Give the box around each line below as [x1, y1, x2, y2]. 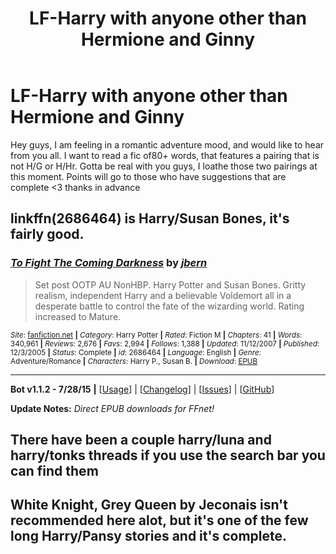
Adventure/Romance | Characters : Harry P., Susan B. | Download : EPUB [10, 356, 258, 366]
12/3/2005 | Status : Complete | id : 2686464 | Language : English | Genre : [10, 347, 262, 357]
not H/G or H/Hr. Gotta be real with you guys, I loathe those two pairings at [10, 160, 318, 172]
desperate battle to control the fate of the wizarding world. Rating [34, 300, 305, 312]
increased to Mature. [34, 310, 122, 322]
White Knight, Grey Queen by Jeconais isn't [10, 497, 288, 514]
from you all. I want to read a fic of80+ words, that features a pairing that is [10, 149, 320, 161]
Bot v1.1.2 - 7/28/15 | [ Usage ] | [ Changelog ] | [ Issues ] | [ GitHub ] [10, 383, 275, 395]
